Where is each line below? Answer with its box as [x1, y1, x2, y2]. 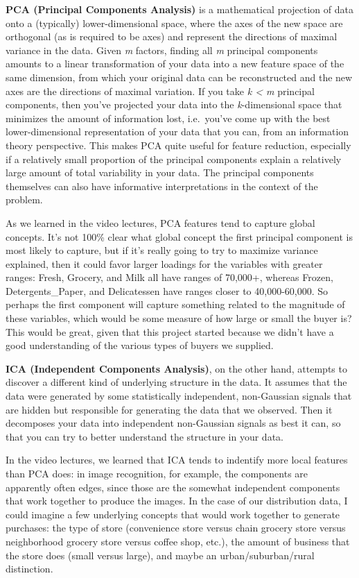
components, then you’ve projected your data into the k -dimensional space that [6, 97, 342, 112]
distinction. [6, 561, 53, 576]
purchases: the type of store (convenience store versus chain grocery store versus [6, 520, 346, 535]
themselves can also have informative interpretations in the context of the [6, 178, 318, 193]
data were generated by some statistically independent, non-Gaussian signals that [6, 389, 352, 403]
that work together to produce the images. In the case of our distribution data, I [6, 493, 348, 508]
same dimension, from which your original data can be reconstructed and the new [6, 69, 353, 84]
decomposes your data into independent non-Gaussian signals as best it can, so [6, 416, 341, 430]
